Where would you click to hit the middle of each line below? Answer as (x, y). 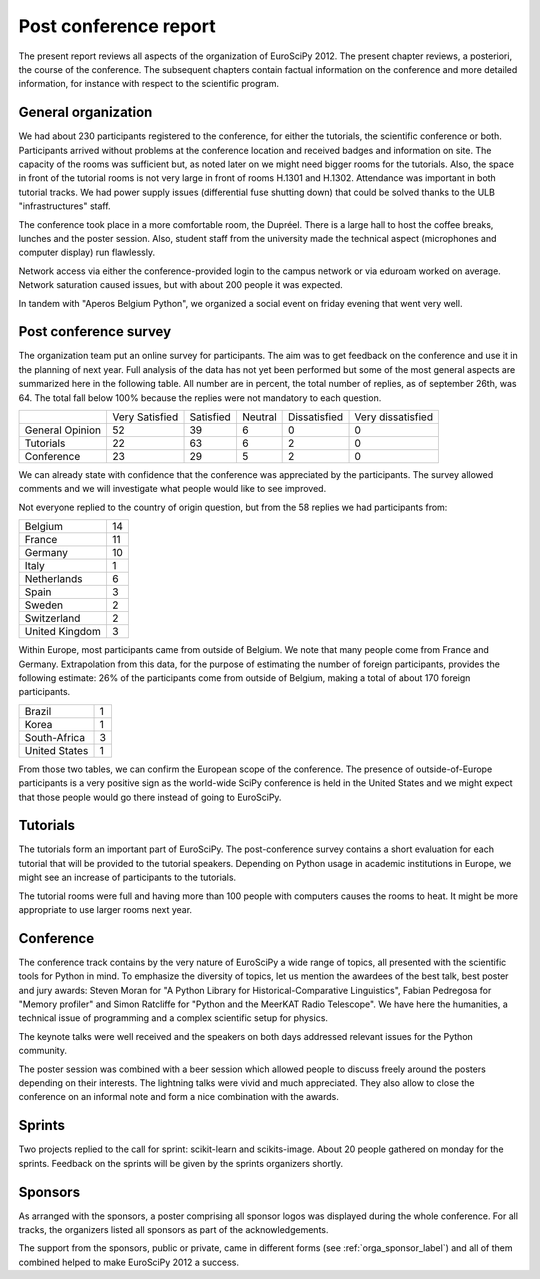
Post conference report (117, 26)
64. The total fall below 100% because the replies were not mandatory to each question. (200, 397)
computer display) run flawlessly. (86, 252)
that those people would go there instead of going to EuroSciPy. (150, 797)
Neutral (259, 417)
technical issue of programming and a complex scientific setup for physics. (173, 1018)
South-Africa (54, 737)
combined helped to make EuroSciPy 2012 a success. (129, 1262)
